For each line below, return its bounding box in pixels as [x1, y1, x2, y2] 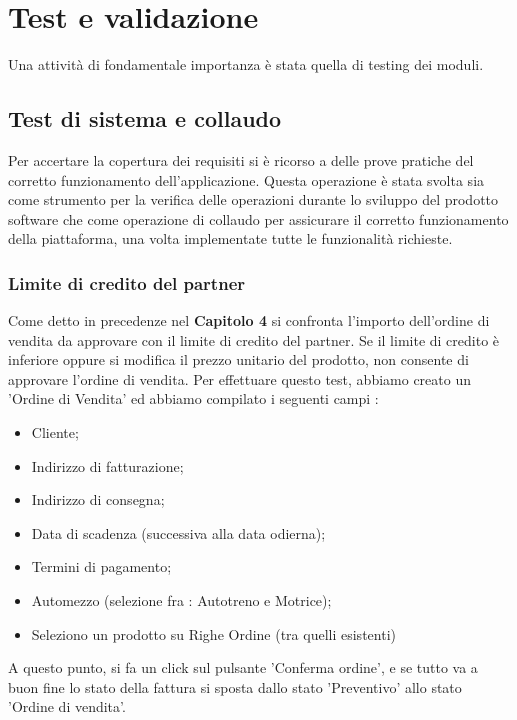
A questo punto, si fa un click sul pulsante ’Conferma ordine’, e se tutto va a [8, 657, 478, 678]
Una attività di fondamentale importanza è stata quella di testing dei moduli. [8, 54, 484, 75]
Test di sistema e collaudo [8, 103, 282, 134]
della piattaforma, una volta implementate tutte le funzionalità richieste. [8, 228, 453, 249]
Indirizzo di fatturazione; [31, 455, 184, 476]
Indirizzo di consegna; [31, 489, 165, 510]
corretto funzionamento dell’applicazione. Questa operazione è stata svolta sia [8, 169, 485, 190]
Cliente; [31, 422, 79, 443]
